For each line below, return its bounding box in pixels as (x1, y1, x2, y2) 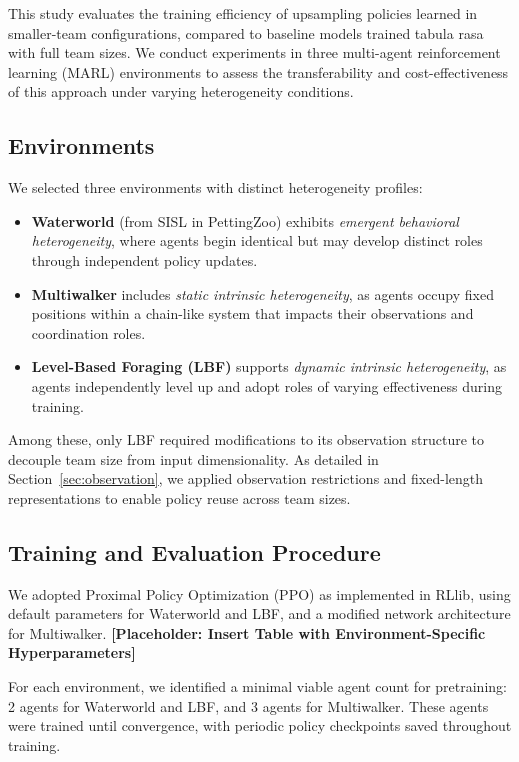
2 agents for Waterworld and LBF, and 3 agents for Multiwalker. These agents (8, 695, 489, 716)
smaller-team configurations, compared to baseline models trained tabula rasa (8, 22, 484, 43)
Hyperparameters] (8, 642, 136, 663)
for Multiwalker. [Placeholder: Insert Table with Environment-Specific (8, 622, 486, 643)
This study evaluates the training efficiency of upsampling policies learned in (8, 3, 478, 23)
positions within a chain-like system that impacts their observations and (31, 303, 474, 324)
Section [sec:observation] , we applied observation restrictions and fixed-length (8, 468, 484, 489)
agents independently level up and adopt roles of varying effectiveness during (31, 375, 503, 396)
